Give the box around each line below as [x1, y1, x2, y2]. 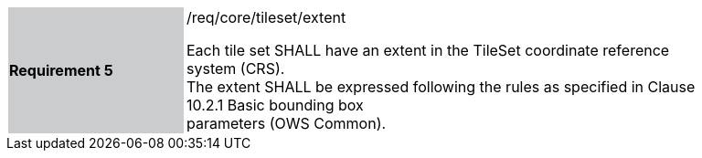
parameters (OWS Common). [186, 114, 387, 132]
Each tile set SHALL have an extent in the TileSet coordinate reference [186, 41, 670, 59]
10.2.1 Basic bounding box [186, 96, 364, 114]
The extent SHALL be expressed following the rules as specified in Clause [186, 78, 696, 96]
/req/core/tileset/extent [186, 8, 346, 26]
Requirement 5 [9, 61, 113, 79]
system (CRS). [186, 59, 285, 78]
